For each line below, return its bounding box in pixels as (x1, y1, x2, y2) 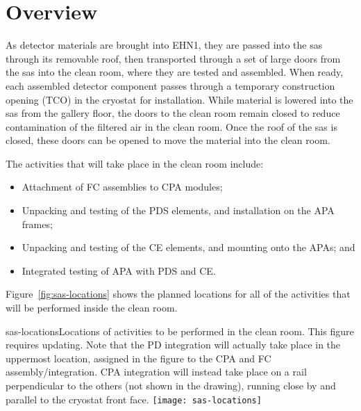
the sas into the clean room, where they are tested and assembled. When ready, (6, 65, 344, 79)
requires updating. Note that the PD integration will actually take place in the (6, 337, 341, 352)
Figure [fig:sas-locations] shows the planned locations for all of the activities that (6, 287, 351, 301)
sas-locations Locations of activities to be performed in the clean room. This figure (6, 323, 354, 338)
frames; (22, 216, 53, 231)
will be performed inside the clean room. (6, 300, 178, 315)
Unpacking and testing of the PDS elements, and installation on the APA (22, 203, 335, 218)
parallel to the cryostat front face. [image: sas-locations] (6, 392, 262, 406)
